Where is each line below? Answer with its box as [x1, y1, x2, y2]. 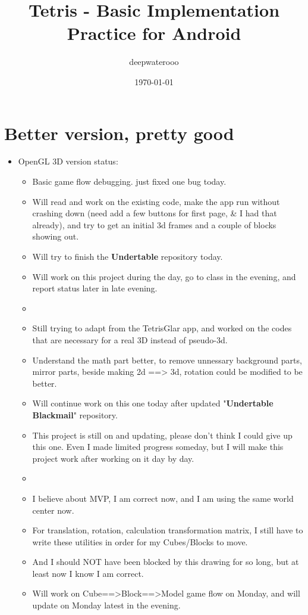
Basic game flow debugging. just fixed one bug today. [32, 175, 227, 188]
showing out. [32, 230, 79, 243]
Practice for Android [67, 21, 241, 45]
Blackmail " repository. [32, 408, 118, 421]
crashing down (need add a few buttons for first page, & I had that [32, 207, 277, 219]
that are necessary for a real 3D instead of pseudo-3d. [32, 333, 228, 346]
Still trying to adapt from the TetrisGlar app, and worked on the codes [32, 322, 292, 334]
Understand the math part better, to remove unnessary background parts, [32, 353, 302, 366]
